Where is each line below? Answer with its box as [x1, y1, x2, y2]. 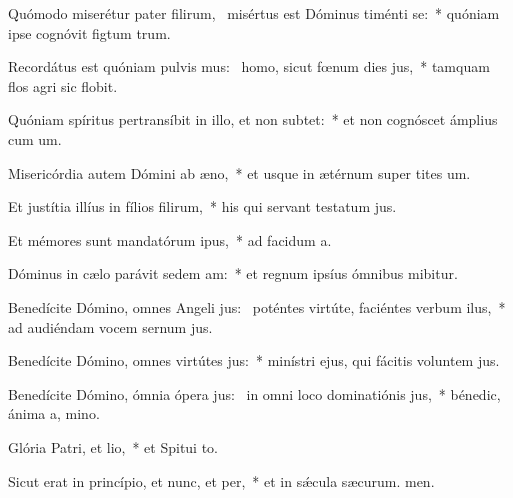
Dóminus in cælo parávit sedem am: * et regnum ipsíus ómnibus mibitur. [8, 263, 458, 284]
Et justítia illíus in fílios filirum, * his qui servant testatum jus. [8, 196, 397, 217]
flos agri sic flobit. [8, 75, 118, 96]
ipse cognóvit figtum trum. [8, 22, 171, 43]
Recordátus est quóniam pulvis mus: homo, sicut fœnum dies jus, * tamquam [8, 56, 490, 77]
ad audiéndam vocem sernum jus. [8, 316, 213, 337]
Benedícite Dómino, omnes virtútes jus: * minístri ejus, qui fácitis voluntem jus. [8, 350, 500, 371]
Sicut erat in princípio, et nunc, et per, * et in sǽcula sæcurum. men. [8, 470, 435, 491]
